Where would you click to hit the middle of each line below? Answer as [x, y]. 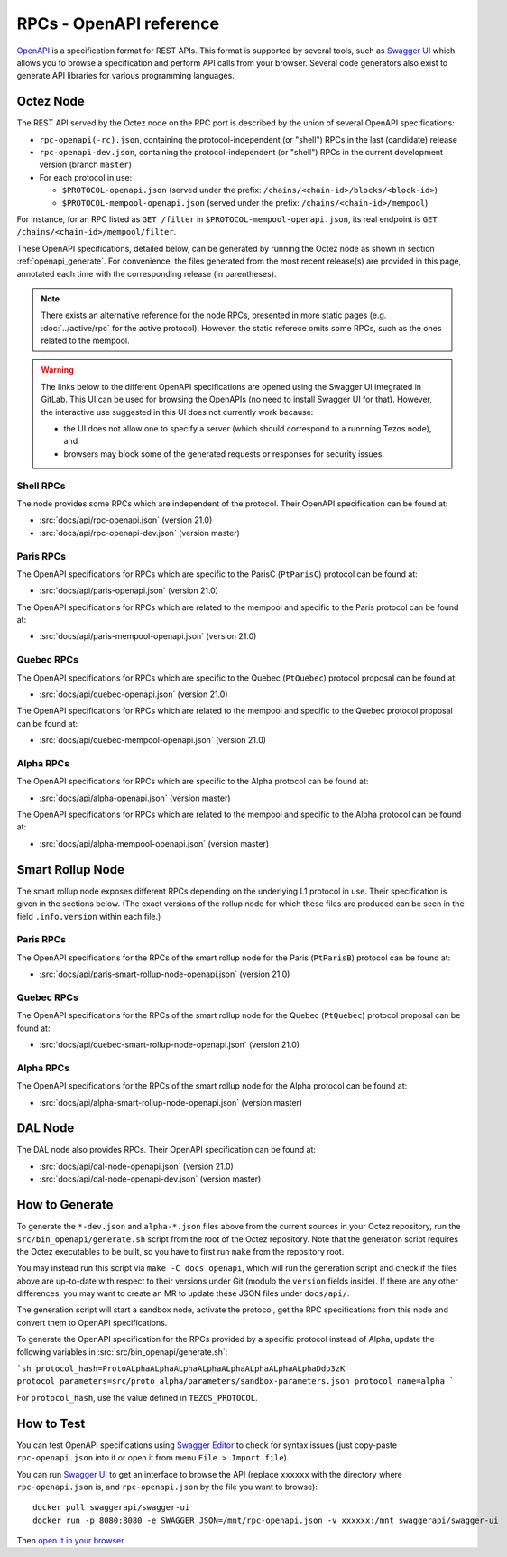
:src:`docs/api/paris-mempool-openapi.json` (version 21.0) [148, 636]
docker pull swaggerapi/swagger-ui [111, 1508]
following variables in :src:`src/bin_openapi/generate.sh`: [122, 1352]
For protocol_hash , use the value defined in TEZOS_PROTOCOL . [137, 1397]
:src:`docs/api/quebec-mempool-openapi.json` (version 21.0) [152, 740]
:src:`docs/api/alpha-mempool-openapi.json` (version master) [154, 843]
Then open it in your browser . [71, 1541]
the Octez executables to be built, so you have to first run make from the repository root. [180, 1251]
